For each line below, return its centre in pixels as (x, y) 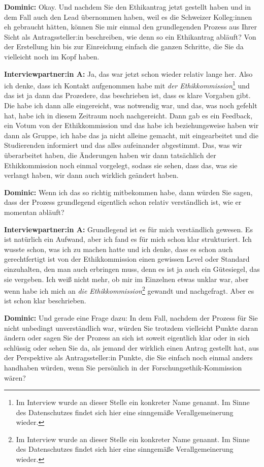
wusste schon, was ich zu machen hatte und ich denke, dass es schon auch (119, 249)
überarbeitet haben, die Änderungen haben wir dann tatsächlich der (110, 155)
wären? (15, 377)
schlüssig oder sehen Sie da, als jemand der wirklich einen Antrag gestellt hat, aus (131, 347)
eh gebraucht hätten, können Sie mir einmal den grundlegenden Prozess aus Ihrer (131, 27)
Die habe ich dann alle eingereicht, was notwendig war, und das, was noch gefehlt (131, 105)
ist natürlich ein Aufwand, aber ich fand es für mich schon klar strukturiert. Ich (128, 239)
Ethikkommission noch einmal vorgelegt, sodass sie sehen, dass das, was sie (121, 165)
